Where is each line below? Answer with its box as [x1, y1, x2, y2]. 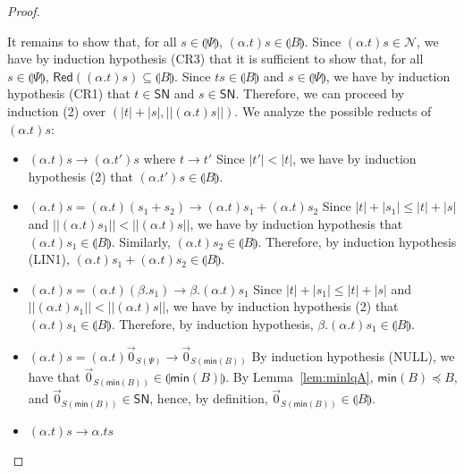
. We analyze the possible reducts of [234, 101, 432, 120]
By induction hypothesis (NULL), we [251, 346, 455, 365]
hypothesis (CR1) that [7, 84, 131, 103]
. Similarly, [111, 232, 171, 250]
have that [28, 367, 80, 386]
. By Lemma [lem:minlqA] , [225, 367, 374, 386]
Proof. [7, 2, 40, 20]
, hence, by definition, [149, 389, 268, 408]
